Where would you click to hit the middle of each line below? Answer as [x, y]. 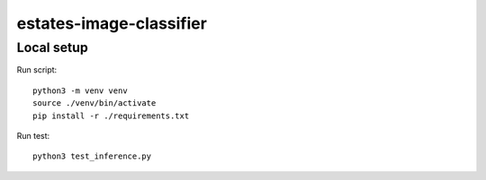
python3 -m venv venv [80, 90]
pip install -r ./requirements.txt [111, 116]
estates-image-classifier [112, 23]
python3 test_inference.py [92, 156]
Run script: [37, 70]
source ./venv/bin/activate [94, 103]
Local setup [53, 47]
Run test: [33, 135]
